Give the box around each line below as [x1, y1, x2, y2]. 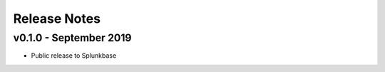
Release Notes [13, 11, 101, 26]
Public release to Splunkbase [31, 51, 117, 60]
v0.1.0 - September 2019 [13, 31, 132, 44]
